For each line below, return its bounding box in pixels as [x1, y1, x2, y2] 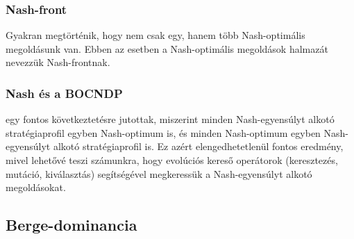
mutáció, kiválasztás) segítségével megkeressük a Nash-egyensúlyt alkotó [6, 166, 312, 181]
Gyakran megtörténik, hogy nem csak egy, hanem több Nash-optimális [6, 28, 305, 42]
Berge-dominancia [6, 214, 137, 236]
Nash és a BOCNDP [6, 84, 123, 101]
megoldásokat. [6, 180, 66, 195]
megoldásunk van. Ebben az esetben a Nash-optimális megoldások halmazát [6, 41, 328, 56]
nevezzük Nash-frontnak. [6, 55, 110, 69]
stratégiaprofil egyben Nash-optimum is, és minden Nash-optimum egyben [6, 125, 321, 140]
